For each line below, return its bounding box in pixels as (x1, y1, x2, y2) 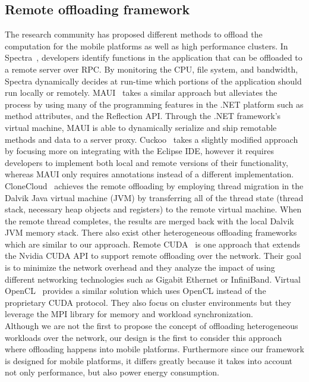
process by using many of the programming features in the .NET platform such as (5, 98, 304, 110)
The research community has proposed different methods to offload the (5, 28, 263, 40)
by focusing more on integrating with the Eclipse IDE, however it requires (5, 145, 274, 157)
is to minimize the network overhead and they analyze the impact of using (5, 261, 275, 274)
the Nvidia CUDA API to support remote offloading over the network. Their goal (5, 249, 301, 262)
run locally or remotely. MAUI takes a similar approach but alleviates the (5, 86, 278, 99)
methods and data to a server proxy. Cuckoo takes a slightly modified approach (5, 133, 298, 145)
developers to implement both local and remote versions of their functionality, (5, 156, 288, 168)
